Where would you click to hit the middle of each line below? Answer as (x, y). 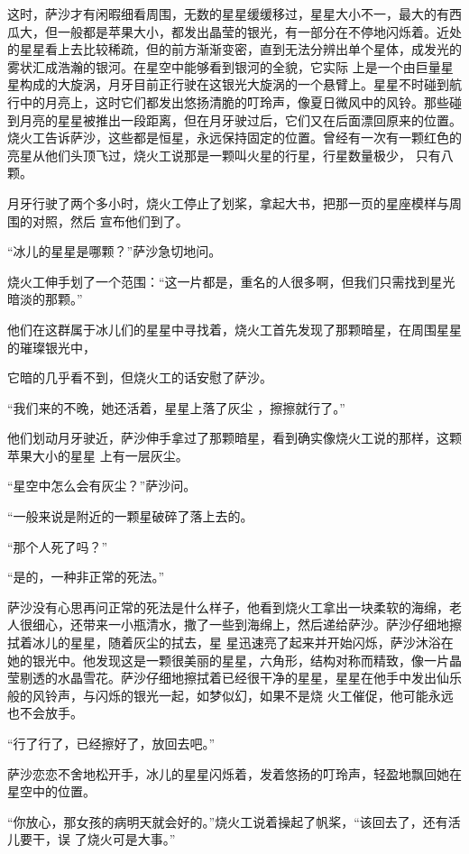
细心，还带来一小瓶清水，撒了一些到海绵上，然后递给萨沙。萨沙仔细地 (240, 624)
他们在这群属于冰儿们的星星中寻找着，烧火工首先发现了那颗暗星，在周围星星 (234, 329)
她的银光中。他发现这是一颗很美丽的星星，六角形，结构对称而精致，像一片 (228, 660)
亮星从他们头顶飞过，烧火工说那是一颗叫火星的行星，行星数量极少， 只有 (224, 155)
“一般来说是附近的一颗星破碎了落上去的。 (130, 516)
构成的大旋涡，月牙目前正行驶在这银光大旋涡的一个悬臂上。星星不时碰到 (234, 84)
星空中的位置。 (51, 791)
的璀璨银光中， (51, 347)
